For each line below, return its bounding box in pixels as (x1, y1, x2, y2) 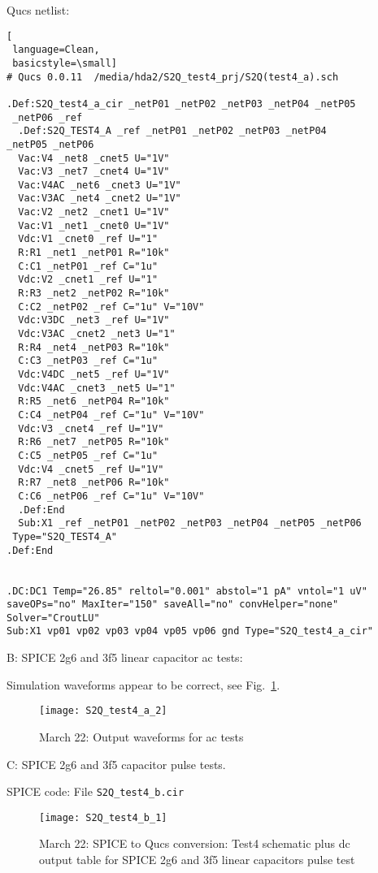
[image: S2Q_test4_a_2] (39, 705, 167, 717)
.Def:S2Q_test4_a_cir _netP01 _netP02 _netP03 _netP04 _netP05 (7, 97, 356, 110)
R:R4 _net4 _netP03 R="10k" (18, 341, 170, 353)
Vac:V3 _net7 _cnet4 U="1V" (18, 166, 170, 178)
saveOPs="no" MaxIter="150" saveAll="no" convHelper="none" (7, 599, 339, 611)
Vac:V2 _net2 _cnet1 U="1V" (18, 206, 170, 218)
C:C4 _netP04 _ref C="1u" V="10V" (18, 408, 205, 421)
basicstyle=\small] (12, 57, 118, 69)
